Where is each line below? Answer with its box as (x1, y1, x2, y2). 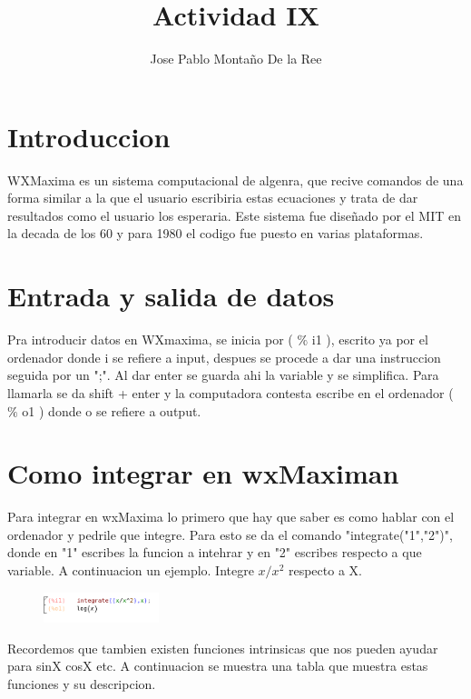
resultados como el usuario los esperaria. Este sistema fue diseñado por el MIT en (7, 205, 461, 225)
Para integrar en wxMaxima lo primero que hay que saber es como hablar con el (7, 507, 455, 526)
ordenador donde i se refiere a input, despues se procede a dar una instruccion (7, 347, 441, 366)
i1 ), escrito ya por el (311, 330, 428, 349)
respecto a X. (288, 561, 362, 580)
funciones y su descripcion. (7, 674, 156, 693)
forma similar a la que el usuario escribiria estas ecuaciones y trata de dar (7, 188, 418, 207)
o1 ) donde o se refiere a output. (22, 401, 201, 420)
